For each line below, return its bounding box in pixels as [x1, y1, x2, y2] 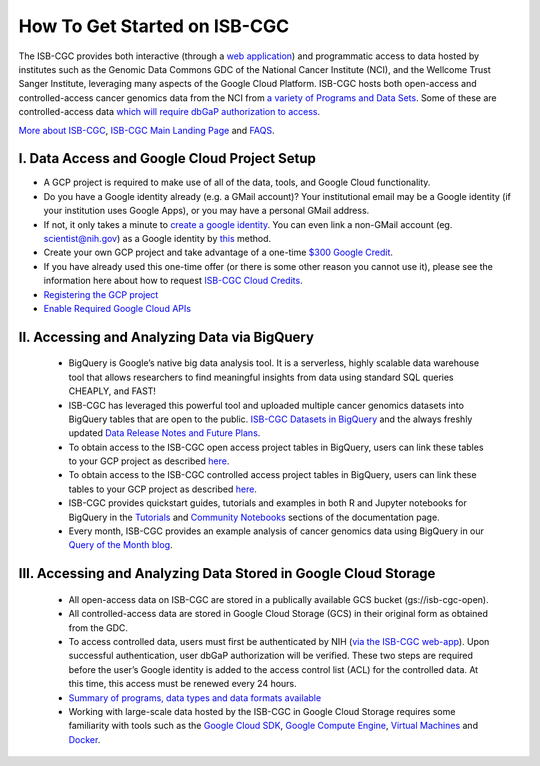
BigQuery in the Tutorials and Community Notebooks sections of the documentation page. [68, 511, 440, 523]
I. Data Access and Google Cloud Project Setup [18, 150, 317, 167]
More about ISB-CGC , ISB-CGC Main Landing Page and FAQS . [18, 124, 275, 136]
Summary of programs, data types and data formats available [68, 691, 322, 704]
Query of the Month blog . [68, 539, 174, 551]
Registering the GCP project [43, 288, 159, 300]
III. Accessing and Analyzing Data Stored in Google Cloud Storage [18, 565, 436, 582]
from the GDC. [68, 621, 129, 634]
